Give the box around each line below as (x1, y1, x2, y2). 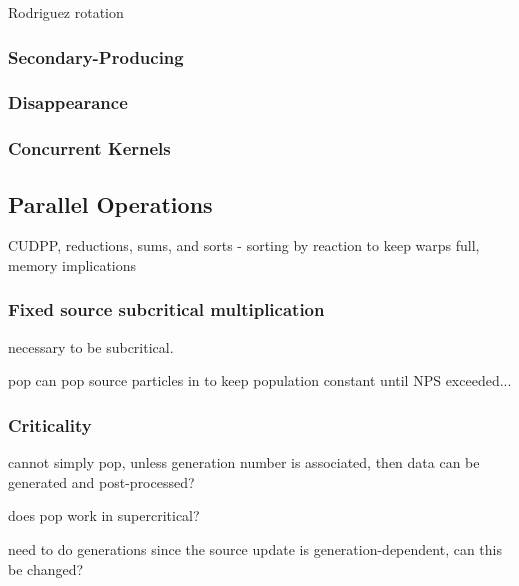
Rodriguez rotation (8, 2, 124, 22)
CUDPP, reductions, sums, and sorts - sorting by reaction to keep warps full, (8, 235, 480, 256)
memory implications (8, 254, 137, 275)
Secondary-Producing (8, 44, 184, 69)
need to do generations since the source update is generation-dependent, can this (8, 538, 502, 559)
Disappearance (8, 90, 128, 115)
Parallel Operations (8, 188, 213, 219)
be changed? (8, 558, 84, 579)
